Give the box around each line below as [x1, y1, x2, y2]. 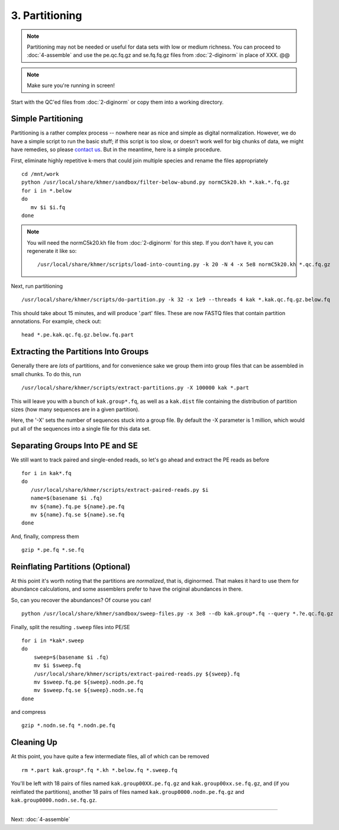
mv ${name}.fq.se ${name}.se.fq [30, 511, 125, 518]
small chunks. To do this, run [11, 370, 81, 377]
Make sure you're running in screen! [27, 82, 115, 89]
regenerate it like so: [27, 248, 77, 255]
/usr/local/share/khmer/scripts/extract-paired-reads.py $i [30, 486, 209, 493]
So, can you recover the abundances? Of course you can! [11, 596, 152, 604]
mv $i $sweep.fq [33, 662, 81, 669]
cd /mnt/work [21, 171, 59, 177]
